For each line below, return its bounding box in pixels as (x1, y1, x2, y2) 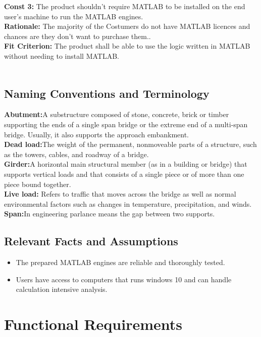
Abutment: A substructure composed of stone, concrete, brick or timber (4, 109, 229, 120)
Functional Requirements (4, 314, 182, 334)
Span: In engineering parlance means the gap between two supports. (4, 208, 215, 219)
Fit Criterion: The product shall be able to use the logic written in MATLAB (4, 41, 250, 51)
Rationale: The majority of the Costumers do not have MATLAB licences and (4, 21, 250, 31)
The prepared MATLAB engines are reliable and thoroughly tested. (16, 257, 225, 268)
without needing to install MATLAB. (4, 50, 119, 61)
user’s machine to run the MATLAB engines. (4, 11, 143, 21)
